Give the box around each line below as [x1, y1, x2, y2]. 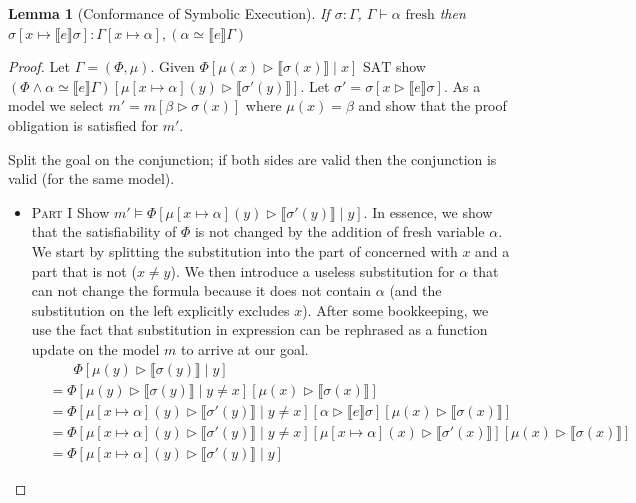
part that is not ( [31, 260, 137, 281]
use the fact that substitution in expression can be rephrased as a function [31, 319, 488, 340]
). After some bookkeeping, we [302, 299, 489, 320]
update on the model [31, 338, 160, 359]
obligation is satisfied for [8, 114, 159, 135]
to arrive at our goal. [180, 338, 309, 359]
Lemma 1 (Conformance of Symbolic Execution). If [8, 3, 330, 23]
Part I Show [31, 201, 110, 222]
